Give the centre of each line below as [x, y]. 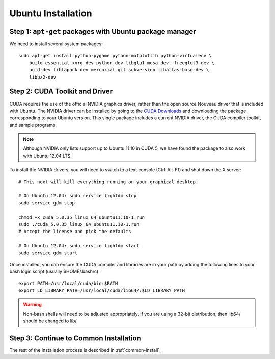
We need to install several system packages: [56, 44]
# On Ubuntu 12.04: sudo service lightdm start [79, 246]
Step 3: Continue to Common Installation [75, 338]
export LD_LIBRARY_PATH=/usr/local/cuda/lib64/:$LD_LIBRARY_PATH [102, 290]
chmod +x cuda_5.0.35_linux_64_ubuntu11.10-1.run [82, 217]
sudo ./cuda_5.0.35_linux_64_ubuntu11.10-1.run [79, 224]
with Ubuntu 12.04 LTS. [48, 156]
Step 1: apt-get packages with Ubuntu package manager [103, 31]
